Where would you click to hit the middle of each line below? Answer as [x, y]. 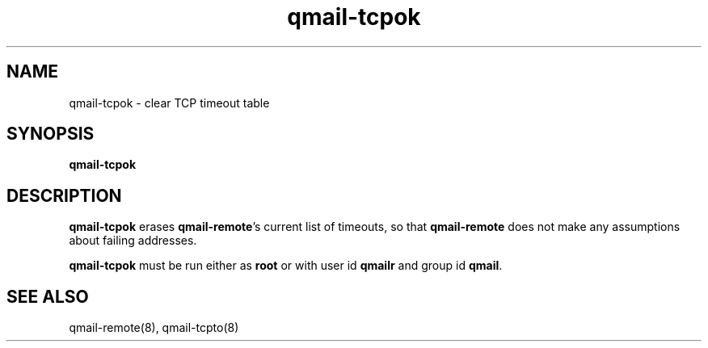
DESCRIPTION [64, 195]
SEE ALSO [48, 296]
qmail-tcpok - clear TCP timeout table [169, 103]
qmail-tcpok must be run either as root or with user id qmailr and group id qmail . [286, 266]
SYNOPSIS [51, 134]
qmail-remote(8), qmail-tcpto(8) [154, 328]
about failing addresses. [133, 241]
